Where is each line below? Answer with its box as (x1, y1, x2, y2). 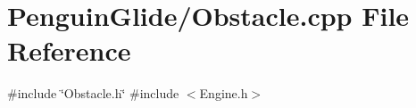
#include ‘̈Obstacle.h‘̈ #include (7, 84, 179, 103)
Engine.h (199, 84, 248, 103)
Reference (7, 32, 131, 69)
